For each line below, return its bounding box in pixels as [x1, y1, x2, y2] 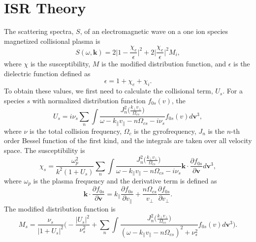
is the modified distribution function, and [101, 59, 226, 69]
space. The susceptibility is [4, 145, 85, 155]
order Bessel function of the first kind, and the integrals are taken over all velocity [4, 135, 252, 146]
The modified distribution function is [4, 203, 116, 213]
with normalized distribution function [32, 95, 146, 105]
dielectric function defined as [4, 68, 91, 78]
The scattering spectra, [4, 26, 74, 36]
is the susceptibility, [30, 59, 91, 69]
